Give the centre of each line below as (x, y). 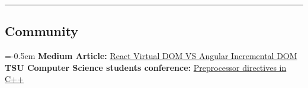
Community (42, 31)
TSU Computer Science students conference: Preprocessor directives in (146, 67)
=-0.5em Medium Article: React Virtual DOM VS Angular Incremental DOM (151, 56)
